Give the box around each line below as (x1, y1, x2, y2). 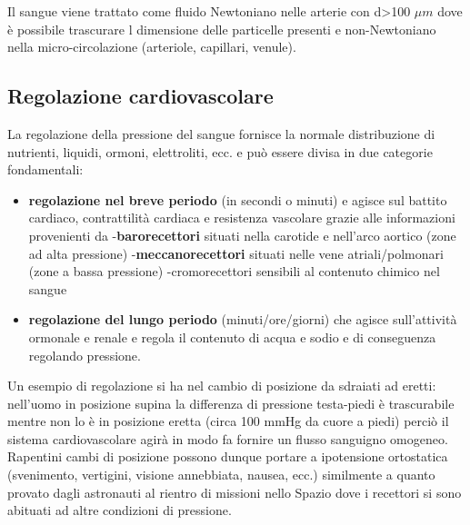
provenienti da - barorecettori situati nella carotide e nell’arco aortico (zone (28, 225, 456, 244)
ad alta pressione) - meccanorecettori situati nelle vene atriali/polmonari (28, 243, 444, 262)
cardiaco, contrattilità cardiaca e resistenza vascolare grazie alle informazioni (28, 208, 455, 227)
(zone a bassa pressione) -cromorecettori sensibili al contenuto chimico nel (28, 262, 440, 281)
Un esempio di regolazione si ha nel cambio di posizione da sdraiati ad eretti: (7, 376, 436, 395)
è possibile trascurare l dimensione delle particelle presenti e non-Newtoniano (7, 19, 436, 38)
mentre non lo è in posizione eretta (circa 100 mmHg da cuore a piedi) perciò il (7, 411, 449, 431)
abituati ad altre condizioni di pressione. (7, 500, 232, 520)
